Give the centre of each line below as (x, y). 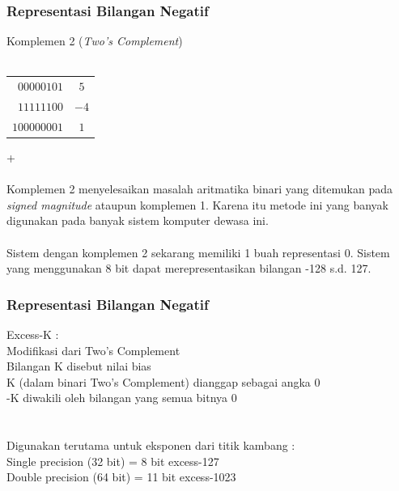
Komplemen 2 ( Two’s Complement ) (95, 41)
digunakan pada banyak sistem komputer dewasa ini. (138, 220)
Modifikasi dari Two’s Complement (93, 350)
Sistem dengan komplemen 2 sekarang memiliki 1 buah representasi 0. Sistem (198, 252)
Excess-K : (33, 334)
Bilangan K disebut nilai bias (79, 366)
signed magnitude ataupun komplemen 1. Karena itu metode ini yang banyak (197, 204)
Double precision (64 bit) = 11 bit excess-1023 (121, 477)
